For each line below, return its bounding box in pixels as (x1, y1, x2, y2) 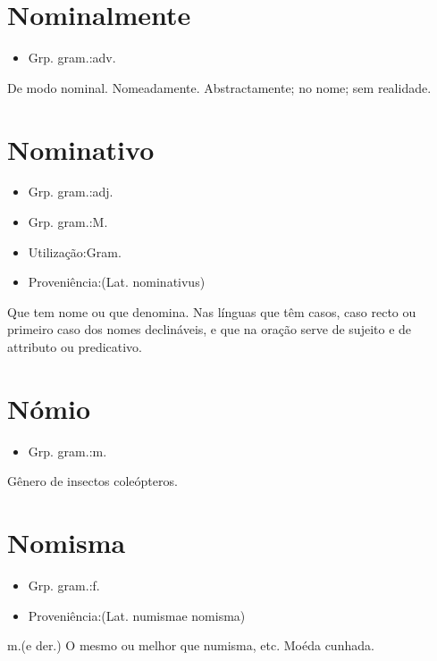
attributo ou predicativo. (7, 338, 143, 356)
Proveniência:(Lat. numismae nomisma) (28, 606, 246, 624)
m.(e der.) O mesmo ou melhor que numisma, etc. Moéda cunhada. (7, 636, 374, 655)
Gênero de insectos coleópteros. (7, 472, 178, 490)
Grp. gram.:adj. (28, 182, 113, 201)
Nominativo (7, 130, 155, 167)
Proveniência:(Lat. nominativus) (28, 272, 206, 291)
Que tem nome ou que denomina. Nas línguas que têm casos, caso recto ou (7, 302, 416, 321)
